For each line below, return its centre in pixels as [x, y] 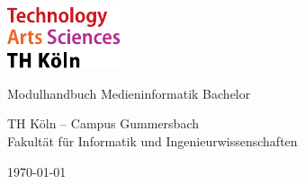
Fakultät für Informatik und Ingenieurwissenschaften [152, 141]
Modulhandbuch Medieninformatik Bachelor [129, 93]
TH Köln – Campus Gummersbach [103, 123]
